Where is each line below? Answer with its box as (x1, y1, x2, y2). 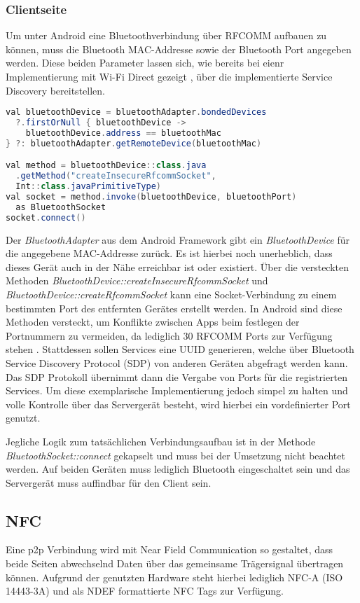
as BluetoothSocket (15, 202, 106, 212)
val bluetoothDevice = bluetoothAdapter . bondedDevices (6, 107, 267, 118)
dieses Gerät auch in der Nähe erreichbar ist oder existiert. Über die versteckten (6, 259, 349, 274)
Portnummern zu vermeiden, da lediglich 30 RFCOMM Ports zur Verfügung (6, 328, 333, 342)
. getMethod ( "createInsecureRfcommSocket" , (15, 171, 216, 181)
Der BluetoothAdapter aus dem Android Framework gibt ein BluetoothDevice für (6, 232, 350, 247)
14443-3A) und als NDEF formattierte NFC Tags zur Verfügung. (6, 583, 284, 598)
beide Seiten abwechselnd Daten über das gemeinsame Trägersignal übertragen (6, 556, 344, 571)
